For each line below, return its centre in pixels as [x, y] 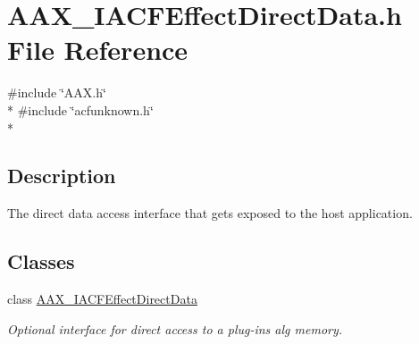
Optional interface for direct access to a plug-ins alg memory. [175, 328]
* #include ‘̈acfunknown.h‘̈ [80, 109]
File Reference [98, 50]
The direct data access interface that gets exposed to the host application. [210, 213]
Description [62, 176]
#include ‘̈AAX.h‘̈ [57, 92]
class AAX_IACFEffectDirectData [102, 299]
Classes [41, 261]
